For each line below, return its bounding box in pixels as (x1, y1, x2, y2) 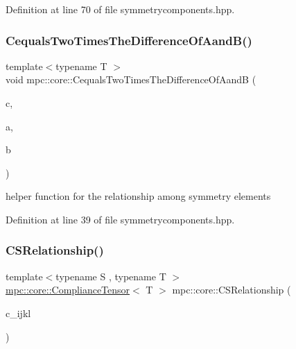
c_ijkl (6, 305, 31, 320)
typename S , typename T (55, 269, 166, 283)
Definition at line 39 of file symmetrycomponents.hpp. (6, 212, 235, 226)
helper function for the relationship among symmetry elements (6, 189, 271, 203)
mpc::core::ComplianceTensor (6, 282, 130, 297)
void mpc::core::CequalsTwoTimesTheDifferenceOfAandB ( (6, 72, 256, 87)
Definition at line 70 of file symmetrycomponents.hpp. (6, 2, 235, 16)
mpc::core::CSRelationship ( (172, 282, 291, 297)
